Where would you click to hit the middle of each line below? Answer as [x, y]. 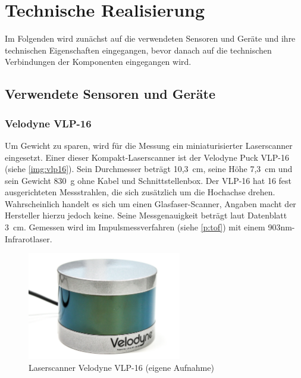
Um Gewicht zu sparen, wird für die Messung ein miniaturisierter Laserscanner [149, 145]
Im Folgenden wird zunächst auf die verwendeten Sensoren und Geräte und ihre [150, 38]
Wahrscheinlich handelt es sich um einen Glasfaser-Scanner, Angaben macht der [150, 203]
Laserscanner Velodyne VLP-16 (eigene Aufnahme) [121, 367]
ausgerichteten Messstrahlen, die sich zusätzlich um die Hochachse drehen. [140, 192]
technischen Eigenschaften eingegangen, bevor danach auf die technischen [138, 50]
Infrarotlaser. [29, 238]
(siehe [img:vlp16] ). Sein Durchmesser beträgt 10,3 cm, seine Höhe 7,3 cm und [149, 169]
